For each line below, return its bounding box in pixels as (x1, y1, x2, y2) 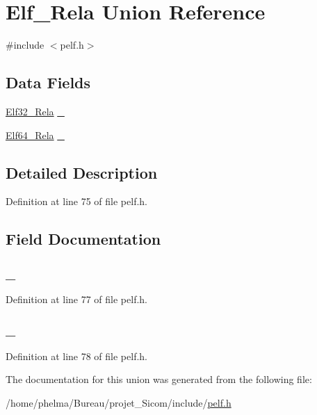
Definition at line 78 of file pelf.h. (6, 348, 148, 363)
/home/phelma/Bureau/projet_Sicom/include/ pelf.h (6, 395, 231, 409)
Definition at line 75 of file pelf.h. (6, 194, 148, 209)
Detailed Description (6, 161, 158, 183)
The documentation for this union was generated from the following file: (6, 372, 312, 386)
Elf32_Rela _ (6, 104, 65, 118)
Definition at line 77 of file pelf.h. (6, 291, 148, 306)
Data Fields (6, 72, 91, 93)
